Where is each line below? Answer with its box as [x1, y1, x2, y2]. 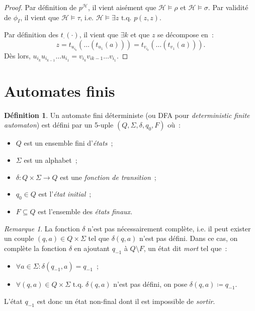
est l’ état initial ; [38, 189, 92, 199]
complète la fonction [4, 242, 67, 253]
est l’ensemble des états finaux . [38, 206, 133, 216]
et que [130, 29, 150, 40]
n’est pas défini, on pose [113, 278, 188, 289]
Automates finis [4, 80, 115, 101]
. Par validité [208, 2, 248, 12]
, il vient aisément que [88, 2, 156, 12]
